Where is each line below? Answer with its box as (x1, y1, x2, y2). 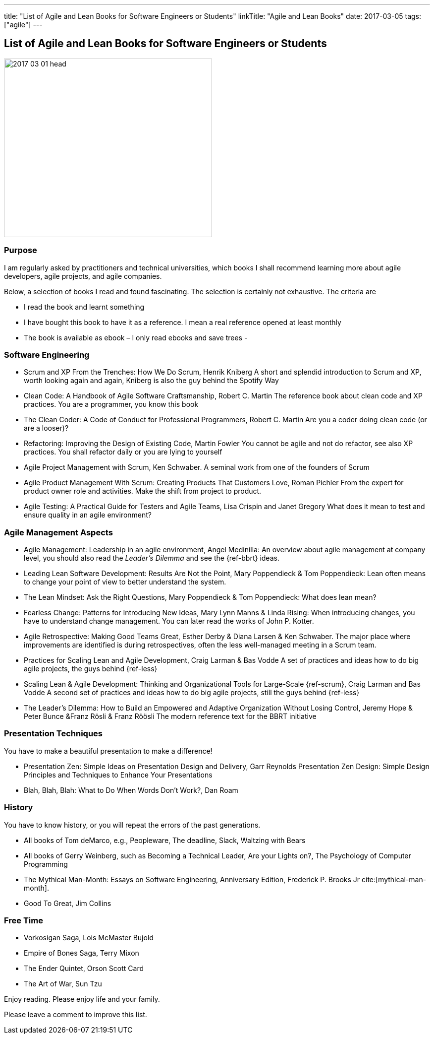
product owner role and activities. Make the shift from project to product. (24, 487, 262, 496)
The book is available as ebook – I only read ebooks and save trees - (24, 333, 248, 342)
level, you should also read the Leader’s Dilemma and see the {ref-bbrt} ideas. (24, 554, 279, 563)
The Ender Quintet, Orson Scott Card (24, 964, 144, 973)
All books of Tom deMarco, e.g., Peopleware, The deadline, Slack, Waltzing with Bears (24, 836, 306, 844)
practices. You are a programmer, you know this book (24, 400, 199, 409)
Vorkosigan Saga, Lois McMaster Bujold (24, 933, 154, 942)
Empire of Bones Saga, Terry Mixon (24, 949, 139, 958)
